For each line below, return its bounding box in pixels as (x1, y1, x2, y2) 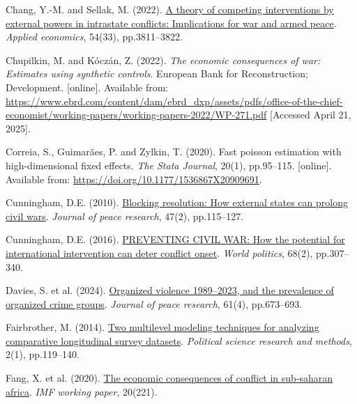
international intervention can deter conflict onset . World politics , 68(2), (6, 245, 313, 260)
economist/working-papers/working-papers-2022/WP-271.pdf (6, 107, 267, 122)
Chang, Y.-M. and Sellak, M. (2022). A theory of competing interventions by (6, 2, 334, 16)
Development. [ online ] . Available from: (6, 79, 169, 94)
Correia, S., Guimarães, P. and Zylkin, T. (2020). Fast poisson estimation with (6, 144, 342, 159)
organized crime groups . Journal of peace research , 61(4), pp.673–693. (6, 296, 303, 311)
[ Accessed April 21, (270, 107, 351, 122)
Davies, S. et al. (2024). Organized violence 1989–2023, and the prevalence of (6, 283, 334, 297)
